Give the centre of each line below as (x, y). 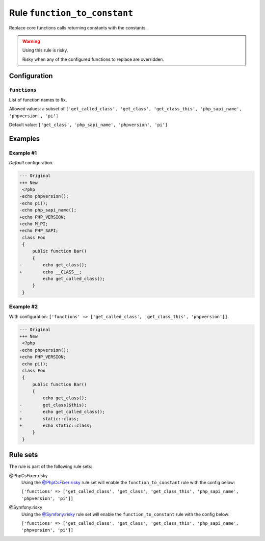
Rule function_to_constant (71, 13)
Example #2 (24, 307)
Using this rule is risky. (45, 50)
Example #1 (23, 153)
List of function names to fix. (38, 100)
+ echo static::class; (56, 426)
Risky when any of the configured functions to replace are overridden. (93, 59)
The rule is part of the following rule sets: (51, 466)
